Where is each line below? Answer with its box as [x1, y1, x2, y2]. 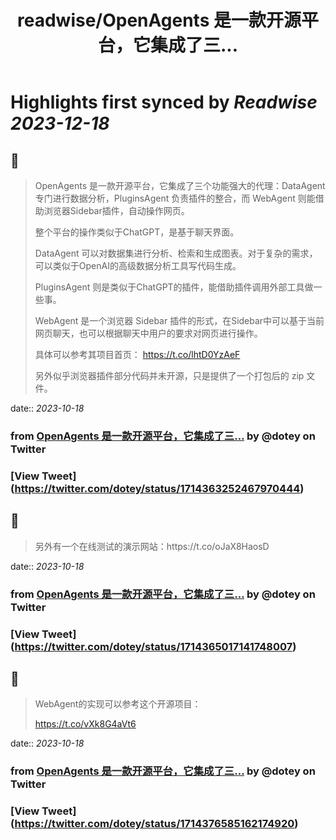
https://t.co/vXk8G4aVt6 [34, 718, 137, 730]
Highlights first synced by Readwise [10, 91, 318, 114]
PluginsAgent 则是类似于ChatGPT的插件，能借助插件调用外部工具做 [34, 281, 314, 293]
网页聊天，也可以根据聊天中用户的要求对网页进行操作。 [34, 327, 263, 339]
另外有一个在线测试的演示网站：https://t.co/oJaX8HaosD [34, 540, 270, 552]
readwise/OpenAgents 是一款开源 [17, 9, 302, 32]
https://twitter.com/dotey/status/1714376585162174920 [14, 817, 295, 831]
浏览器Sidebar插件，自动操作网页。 [43, 205, 190, 216]
